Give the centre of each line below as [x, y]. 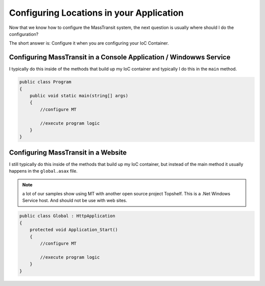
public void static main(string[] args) [79, 96]
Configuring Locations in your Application [96, 13]
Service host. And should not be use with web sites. [75, 201]
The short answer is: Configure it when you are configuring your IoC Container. [89, 43]
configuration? [24, 34]
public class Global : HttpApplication [67, 216]
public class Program [45, 82]
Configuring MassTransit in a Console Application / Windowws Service [120, 57]
